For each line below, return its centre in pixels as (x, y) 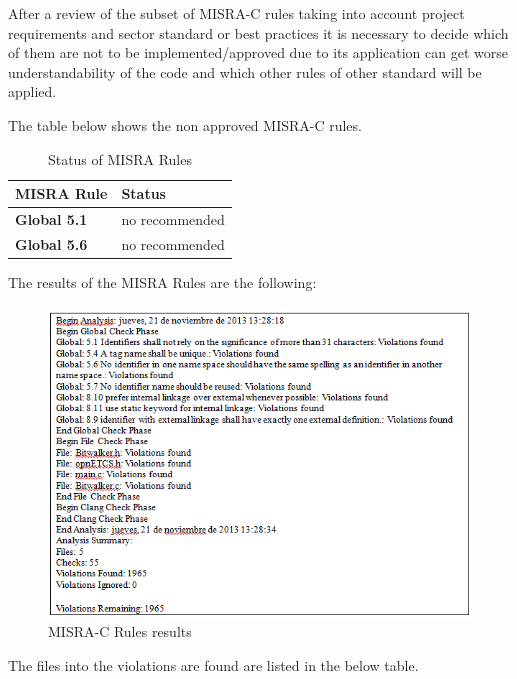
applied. (32, 91)
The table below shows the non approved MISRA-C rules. (185, 124)
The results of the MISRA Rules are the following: (162, 281)
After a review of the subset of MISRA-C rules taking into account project (236, 13)
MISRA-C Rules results (120, 631)
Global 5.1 (51, 219)
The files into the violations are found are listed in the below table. (213, 664)
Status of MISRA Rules (119, 158)
